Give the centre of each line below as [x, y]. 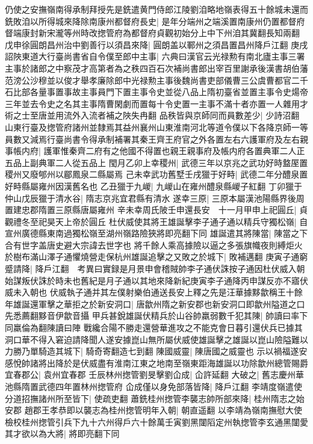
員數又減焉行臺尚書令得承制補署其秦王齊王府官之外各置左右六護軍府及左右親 [156, 139]
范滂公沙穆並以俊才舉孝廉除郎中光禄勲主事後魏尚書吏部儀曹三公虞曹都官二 [152, 80]
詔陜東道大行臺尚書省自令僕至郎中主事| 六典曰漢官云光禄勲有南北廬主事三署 [155, 56]
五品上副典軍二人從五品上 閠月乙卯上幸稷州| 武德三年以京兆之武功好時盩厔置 [156, 162]
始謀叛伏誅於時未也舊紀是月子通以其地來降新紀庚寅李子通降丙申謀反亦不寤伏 [156, 280]
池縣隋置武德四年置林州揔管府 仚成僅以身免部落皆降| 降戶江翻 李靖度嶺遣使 [153, 386]
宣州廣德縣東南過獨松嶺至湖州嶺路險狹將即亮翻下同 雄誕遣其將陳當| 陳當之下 [156, 233]
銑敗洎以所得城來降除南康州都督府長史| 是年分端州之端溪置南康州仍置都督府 [155, 21]
